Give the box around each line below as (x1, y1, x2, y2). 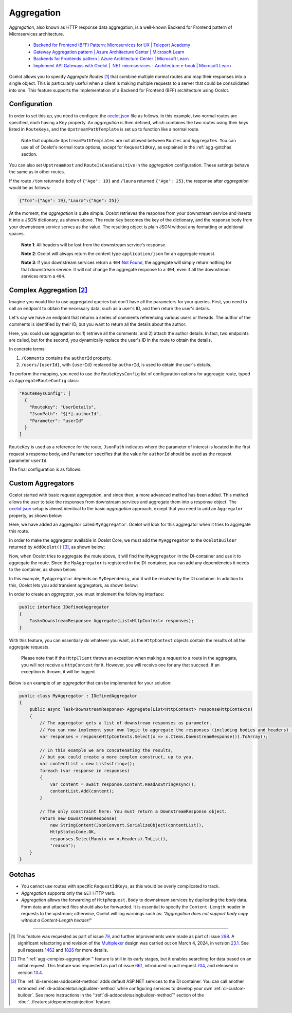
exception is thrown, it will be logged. (21, 669, 96, 675)
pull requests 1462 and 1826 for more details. (18, 947, 108, 953)
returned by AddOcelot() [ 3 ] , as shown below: (9, 544, 105, 550)
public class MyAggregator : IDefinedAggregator (19, 693, 138, 699)
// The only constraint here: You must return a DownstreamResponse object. (39, 809, 227, 814)
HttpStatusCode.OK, (50, 829, 97, 835)
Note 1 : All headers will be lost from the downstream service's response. (21, 241, 166, 248)
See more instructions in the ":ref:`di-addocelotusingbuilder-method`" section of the (35, 992, 204, 998)
